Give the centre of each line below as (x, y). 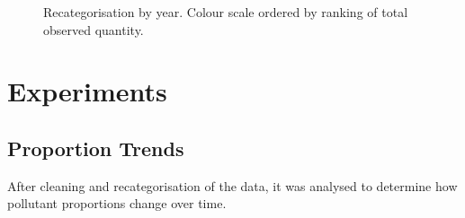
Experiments (87, 91)
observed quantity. (94, 29)
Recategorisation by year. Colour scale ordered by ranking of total (226, 12)
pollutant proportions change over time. (117, 203)
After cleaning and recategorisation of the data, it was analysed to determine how (232, 185)
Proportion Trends (96, 148)
